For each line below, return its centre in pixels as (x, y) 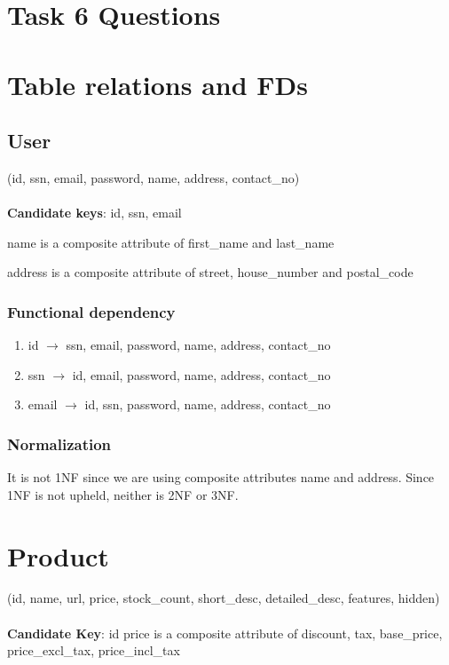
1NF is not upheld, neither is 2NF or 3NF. (123, 494)
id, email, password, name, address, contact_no (201, 374)
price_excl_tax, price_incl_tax (94, 650)
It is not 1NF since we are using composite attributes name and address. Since (221, 477)
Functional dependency (91, 311)
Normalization (59, 443)
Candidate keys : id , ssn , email (95, 213)
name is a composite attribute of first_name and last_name (171, 242)
